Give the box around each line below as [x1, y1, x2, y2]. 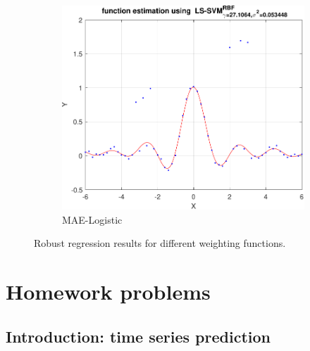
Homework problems [6, 277, 211, 306]
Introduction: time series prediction [6, 325, 271, 347]
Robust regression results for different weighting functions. [34, 236, 286, 250]
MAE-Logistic [62, 212, 123, 226]
